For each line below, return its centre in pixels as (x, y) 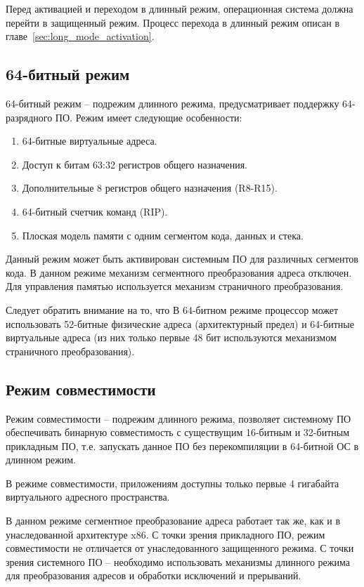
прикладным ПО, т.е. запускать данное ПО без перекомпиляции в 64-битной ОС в (182, 446)
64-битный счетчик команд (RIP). (95, 211)
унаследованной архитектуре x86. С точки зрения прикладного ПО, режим (165, 534)
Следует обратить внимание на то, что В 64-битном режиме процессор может (172, 309)
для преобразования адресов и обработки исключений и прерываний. (154, 575)
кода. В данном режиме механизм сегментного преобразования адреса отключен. (179, 272)
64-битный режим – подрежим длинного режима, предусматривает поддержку (173, 103)
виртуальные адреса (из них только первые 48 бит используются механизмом (171, 337)
